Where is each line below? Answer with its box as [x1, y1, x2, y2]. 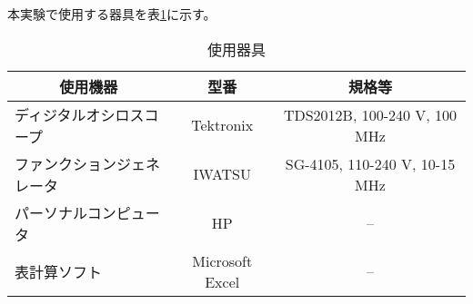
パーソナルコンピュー [15, 201, 160, 223]
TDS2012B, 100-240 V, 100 [283, 103, 458, 125]
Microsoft [192, 250, 253, 271]
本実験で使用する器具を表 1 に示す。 [7, 5, 216, 23]
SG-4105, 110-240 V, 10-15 [285, 152, 456, 174]
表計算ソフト [15, 260, 103, 282]
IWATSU [193, 163, 252, 185]
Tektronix [191, 114, 254, 136]
